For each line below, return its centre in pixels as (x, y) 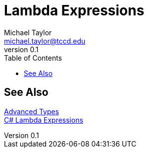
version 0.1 (21, 49)
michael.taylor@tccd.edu (45, 41)
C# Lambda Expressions (44, 120)
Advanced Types (32, 111)
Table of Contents (33, 58)
